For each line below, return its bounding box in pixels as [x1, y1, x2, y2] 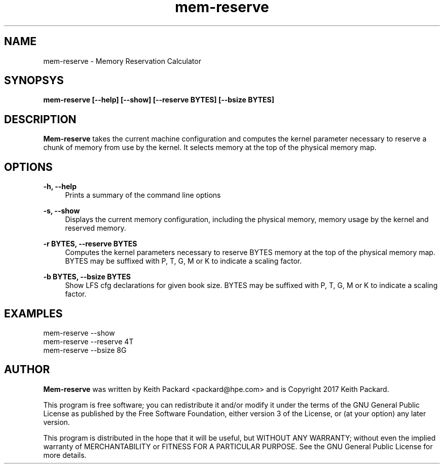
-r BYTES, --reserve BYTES [43, 239, 137, 248]
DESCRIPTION [4, 113, 77, 126]
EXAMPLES [4, 307, 63, 320]
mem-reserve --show [43, 328, 115, 337]
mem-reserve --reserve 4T [43, 337, 134, 346]
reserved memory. [65, 224, 126, 233]
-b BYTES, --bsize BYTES [43, 272, 131, 281]
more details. [43, 450, 87, 459]
